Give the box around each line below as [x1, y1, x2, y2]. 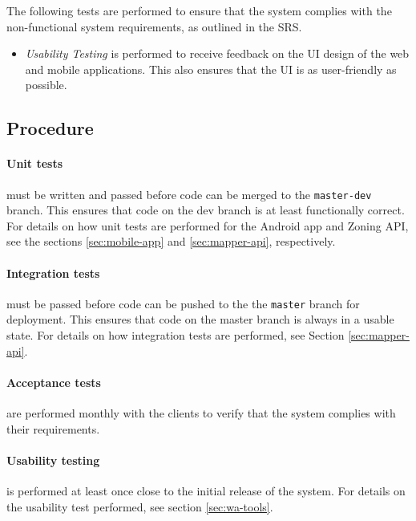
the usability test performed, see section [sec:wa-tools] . [6, 498, 273, 515]
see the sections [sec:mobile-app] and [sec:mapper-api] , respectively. [6, 233, 336, 250]
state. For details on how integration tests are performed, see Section [6, 327, 345, 344]
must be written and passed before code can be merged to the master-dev [6, 185, 372, 202]
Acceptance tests [6, 373, 101, 390]
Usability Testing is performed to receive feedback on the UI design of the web [25, 45, 410, 62]
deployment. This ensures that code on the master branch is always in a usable [6, 311, 394, 328]
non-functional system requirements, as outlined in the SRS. [6, 18, 302, 35]
